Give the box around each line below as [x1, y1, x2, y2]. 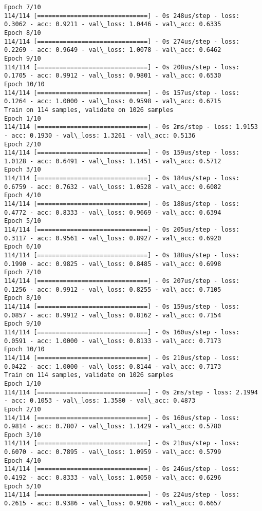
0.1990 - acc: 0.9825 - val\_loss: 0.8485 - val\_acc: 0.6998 [4, 260, 221, 268]
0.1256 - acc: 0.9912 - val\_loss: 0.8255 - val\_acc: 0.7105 [4, 286, 221, 293]
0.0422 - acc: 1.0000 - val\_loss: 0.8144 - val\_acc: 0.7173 [4, 363, 221, 370]
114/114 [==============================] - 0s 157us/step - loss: [4, 89, 240, 97]
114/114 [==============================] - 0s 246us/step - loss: [4, 465, 240, 473]
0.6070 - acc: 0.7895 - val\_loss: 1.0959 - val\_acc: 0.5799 [4, 448, 221, 456]
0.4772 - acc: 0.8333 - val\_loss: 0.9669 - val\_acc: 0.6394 [4, 209, 221, 216]
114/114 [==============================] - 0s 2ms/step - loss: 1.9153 [4, 123, 258, 131]
